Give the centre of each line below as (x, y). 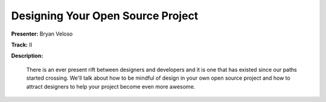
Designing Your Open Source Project (105, 16)
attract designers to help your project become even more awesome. (111, 86)
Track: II (22, 45)
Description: (27, 56)
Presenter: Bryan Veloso (42, 34)
